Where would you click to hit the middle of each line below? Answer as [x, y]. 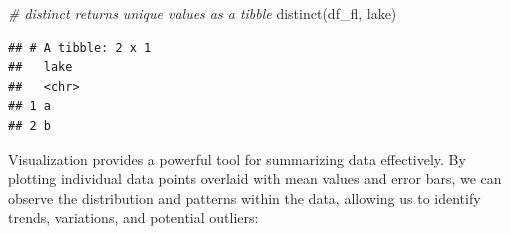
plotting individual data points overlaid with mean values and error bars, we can [255, 178]
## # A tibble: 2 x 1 [80, 47]
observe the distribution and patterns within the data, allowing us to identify [244, 197]
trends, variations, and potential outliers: [133, 217]
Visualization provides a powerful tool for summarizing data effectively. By [237, 158]
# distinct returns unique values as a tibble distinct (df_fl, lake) [202, 13]
